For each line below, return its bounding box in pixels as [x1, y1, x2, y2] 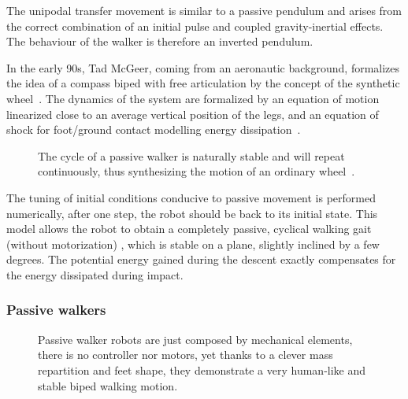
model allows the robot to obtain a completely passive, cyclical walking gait [6, 220, 372, 237]
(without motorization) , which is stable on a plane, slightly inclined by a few [6, 235, 380, 252]
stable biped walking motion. [38, 377, 178, 393]
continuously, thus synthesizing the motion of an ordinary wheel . [38, 163, 355, 179]
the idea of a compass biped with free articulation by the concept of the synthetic [6, 75, 400, 91]
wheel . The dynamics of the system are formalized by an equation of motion [6, 90, 380, 106]
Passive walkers [6, 300, 106, 320]
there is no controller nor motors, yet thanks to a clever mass [38, 346, 333, 363]
